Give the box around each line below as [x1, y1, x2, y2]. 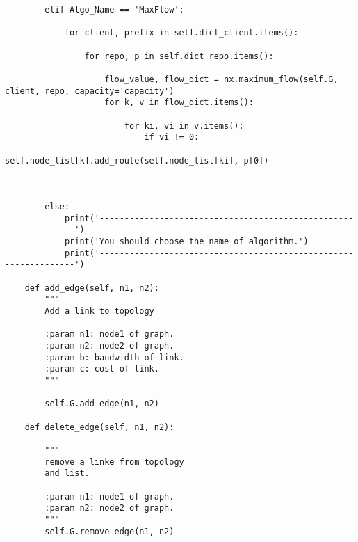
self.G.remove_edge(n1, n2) [44, 526, 174, 536]
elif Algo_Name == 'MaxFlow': [44, 5, 184, 15]
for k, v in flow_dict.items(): [104, 97, 254, 108]
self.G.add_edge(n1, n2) [44, 399, 159, 409]
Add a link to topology [44, 306, 154, 317]
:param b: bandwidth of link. [44, 352, 184, 362]
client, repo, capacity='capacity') [5, 86, 174, 96]
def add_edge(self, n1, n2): [24, 282, 159, 293]
